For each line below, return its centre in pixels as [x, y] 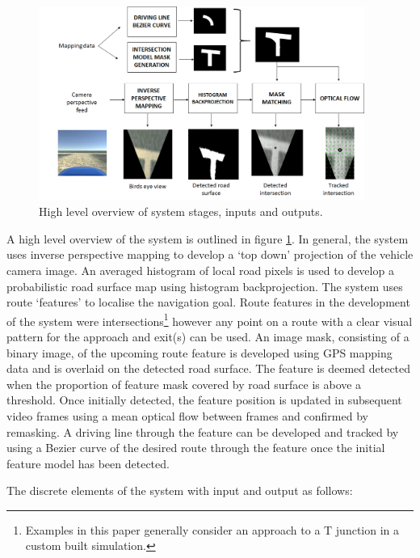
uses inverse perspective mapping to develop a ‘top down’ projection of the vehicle [210, 254]
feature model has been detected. [88, 463]
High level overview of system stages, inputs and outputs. [181, 211]
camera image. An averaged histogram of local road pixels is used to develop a [200, 270]
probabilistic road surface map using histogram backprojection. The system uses [205, 286]
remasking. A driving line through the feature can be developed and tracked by [203, 431]
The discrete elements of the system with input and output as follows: [180, 490]
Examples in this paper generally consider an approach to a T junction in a [212, 529]
